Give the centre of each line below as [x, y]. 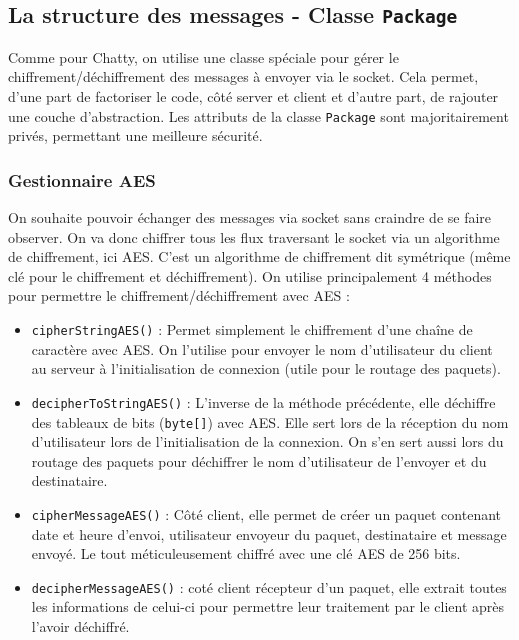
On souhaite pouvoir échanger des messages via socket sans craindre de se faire [250, 217]
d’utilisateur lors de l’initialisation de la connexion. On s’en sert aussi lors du [267, 441]
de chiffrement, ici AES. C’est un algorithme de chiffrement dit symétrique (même [259, 256]
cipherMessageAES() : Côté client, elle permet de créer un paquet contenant [266, 513]
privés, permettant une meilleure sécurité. [135, 135]
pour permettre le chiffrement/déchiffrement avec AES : [179, 295]
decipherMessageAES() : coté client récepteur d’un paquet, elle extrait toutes [269, 586]
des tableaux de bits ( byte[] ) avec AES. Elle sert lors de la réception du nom [270, 421]
